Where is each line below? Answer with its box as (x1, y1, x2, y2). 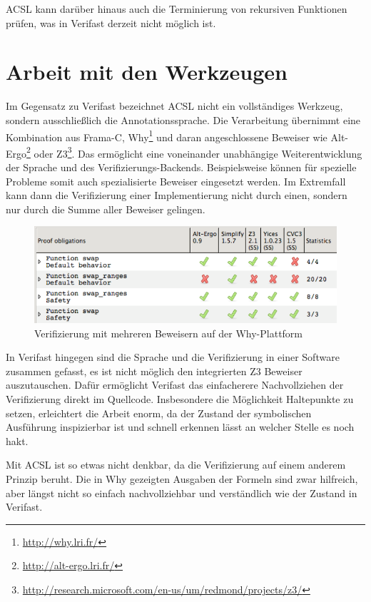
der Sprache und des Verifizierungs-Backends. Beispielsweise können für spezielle (6, 160, 357, 174)
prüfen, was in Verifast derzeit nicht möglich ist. (6, 15, 216, 30)
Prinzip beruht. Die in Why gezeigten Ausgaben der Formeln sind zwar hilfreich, (6, 471, 358, 486)
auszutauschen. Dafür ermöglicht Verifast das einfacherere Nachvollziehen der (6, 377, 344, 392)
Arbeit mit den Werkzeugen (6, 57, 288, 86)
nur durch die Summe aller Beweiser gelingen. (6, 201, 205, 216)
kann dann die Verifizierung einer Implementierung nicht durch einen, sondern (6, 188, 347, 203)
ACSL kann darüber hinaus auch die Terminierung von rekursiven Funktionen (6, 1, 347, 16)
